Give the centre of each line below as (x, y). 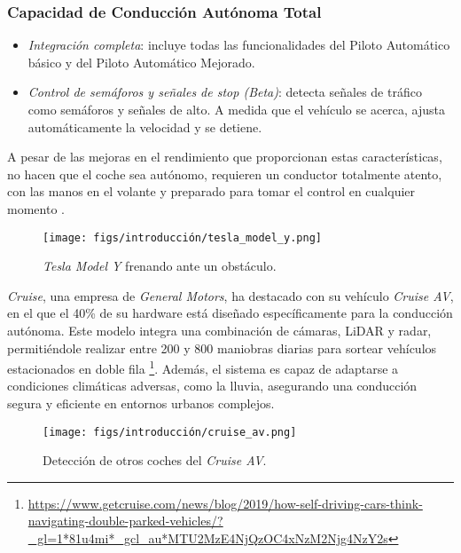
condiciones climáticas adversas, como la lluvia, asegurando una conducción (212, 386)
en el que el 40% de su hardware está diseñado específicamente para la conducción (230, 313)
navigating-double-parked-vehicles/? (125, 521)
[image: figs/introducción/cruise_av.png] (170, 432)
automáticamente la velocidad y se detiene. (145, 126)
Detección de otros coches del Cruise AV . (155, 460)
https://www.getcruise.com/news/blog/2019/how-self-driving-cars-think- (225, 503)
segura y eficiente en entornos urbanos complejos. (141, 403)
